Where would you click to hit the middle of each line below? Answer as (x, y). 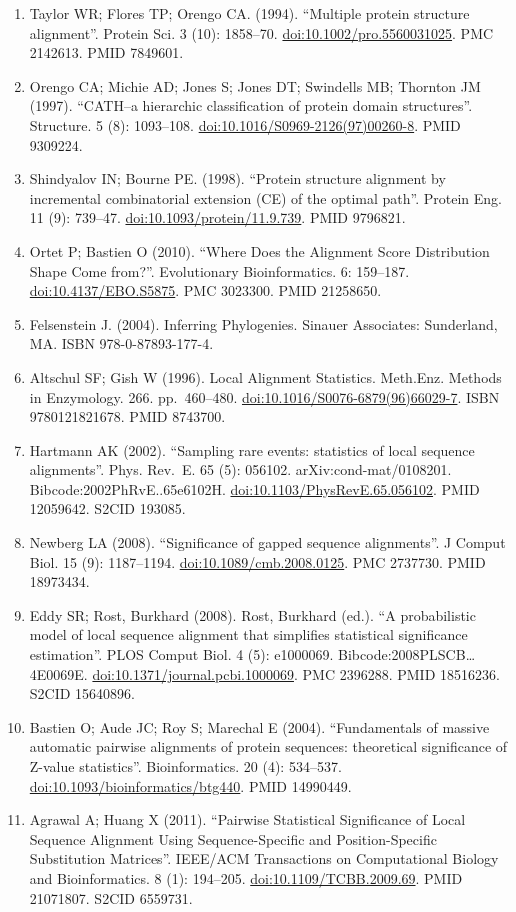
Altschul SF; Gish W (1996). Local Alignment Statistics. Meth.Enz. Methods (265, 376)
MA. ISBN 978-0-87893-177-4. (121, 343)
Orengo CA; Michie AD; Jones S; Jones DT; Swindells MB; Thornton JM (255, 85)
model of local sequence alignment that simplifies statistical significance (248, 634)
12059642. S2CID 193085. (107, 508)
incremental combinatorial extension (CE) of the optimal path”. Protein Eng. (265, 197)
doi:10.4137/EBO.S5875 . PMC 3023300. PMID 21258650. (205, 290)
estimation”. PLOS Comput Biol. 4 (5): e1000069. (181, 654)
